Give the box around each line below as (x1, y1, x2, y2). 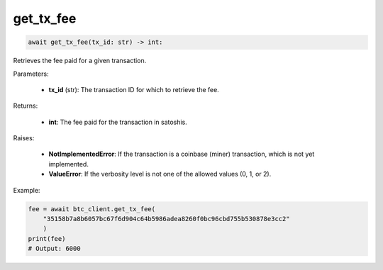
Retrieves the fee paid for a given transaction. (13, 57, 147, 65)
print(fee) (28, 235, 66, 242)
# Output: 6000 (28, 244, 81, 253)
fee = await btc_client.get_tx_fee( (28, 205, 156, 213)
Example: (13, 186, 40, 194)
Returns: (13, 101, 38, 110)
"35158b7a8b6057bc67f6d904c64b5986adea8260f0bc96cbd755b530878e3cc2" (43, 215, 290, 223)
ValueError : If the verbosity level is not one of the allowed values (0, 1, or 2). (48, 170, 272, 179)
